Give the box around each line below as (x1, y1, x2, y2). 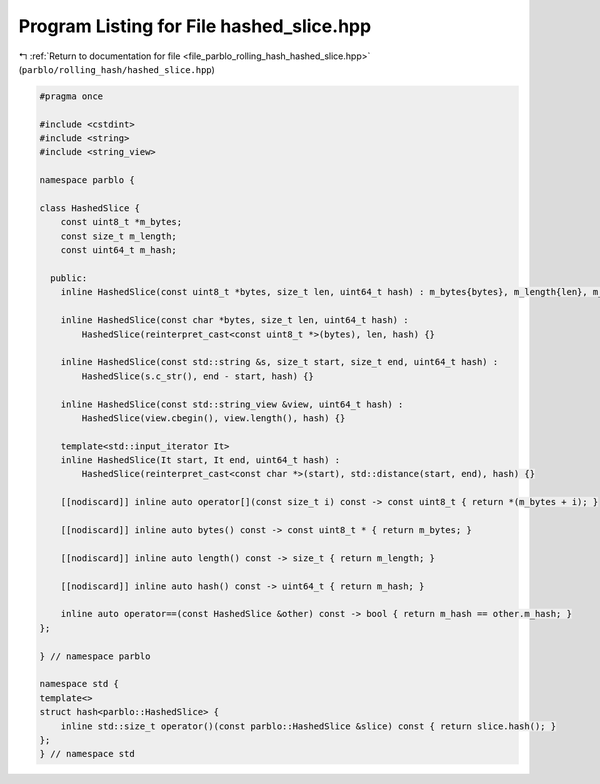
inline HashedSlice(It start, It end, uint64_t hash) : (60, 455, 341, 466)
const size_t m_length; (60, 230, 177, 242)
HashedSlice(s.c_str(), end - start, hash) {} (81, 370, 314, 382)
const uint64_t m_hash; (60, 245, 177, 256)
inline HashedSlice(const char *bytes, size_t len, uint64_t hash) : (60, 315, 409, 326)
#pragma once (39, 90, 104, 102)
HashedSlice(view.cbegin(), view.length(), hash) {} (81, 412, 346, 424)
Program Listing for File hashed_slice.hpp (18, 15, 372, 37)
